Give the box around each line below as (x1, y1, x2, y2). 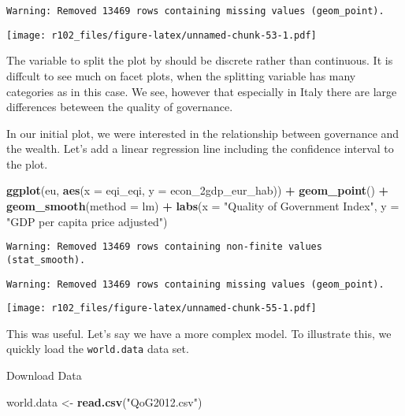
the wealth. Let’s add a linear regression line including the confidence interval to (6, 140, 394, 157)
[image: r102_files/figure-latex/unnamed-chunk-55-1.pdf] (6, 303, 317, 314)
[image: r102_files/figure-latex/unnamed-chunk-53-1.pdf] (6, 29, 317, 41)
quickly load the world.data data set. (6, 340, 189, 357)
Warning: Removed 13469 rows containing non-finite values (6, 241, 322, 253)
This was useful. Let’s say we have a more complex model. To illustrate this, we (6, 325, 392, 341)
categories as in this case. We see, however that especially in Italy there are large (6, 83, 397, 99)
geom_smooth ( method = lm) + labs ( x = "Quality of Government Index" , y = (6, 198, 399, 214)
